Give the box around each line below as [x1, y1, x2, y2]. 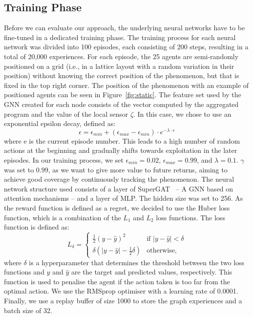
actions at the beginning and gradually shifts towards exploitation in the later [4, 145, 237, 155]
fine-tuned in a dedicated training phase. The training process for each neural [4, 32, 236, 42]
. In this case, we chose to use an [133, 108, 232, 119]
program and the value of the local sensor [4, 108, 128, 119]
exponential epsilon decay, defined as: [4, 118, 116, 128]
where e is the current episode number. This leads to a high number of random [4, 135, 240, 146]
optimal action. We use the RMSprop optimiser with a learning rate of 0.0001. [4, 286, 238, 296]
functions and [4, 267, 44, 277]
